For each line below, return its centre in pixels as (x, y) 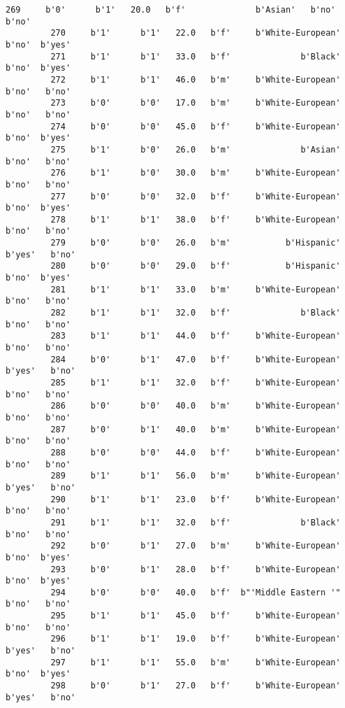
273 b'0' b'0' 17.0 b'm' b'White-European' (196, 103)
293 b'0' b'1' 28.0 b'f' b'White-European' (196, 569)
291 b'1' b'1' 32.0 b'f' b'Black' (196, 522)
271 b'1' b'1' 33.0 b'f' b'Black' (196, 56)
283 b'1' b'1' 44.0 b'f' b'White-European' (196, 336)
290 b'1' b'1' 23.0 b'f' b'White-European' (196, 499)
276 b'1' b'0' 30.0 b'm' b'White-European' (196, 173)
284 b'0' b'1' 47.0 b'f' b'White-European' (196, 359)
